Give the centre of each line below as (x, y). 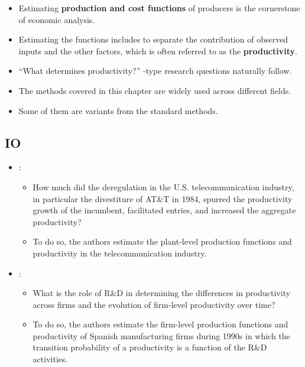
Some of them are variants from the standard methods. (118, 110)
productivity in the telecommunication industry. (120, 253)
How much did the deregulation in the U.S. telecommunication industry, (163, 186)
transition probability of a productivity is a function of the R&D (150, 347)
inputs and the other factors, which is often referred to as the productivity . (158, 51)
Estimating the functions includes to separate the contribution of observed (153, 39)
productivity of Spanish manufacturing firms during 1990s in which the (161, 335)
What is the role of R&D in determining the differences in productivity (162, 293)
